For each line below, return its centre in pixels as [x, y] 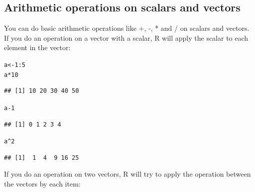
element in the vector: [37, 47]
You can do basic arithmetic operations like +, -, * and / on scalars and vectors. [127, 28]
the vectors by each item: [42, 183]
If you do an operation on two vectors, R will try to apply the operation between [127, 174]
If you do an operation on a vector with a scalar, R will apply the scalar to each [126, 37]
